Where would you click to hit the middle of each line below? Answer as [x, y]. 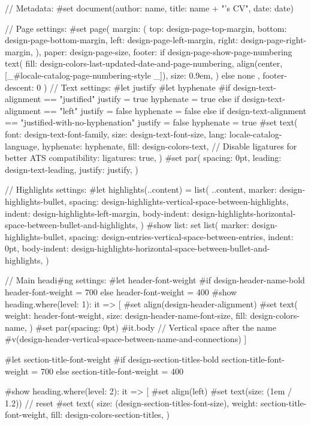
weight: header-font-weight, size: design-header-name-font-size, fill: [126, 315]
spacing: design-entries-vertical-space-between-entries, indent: [181, 236]
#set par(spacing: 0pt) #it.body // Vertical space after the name [156, 327]
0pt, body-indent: [37, 248]
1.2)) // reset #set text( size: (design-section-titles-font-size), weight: [132, 402]
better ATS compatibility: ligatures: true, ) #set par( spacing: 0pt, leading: [143, 158]
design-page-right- [274, 40]
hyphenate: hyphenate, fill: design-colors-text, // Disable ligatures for [170, 146]
